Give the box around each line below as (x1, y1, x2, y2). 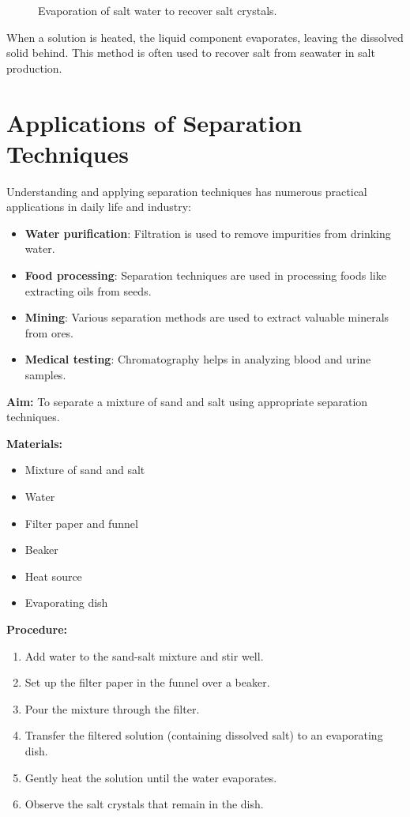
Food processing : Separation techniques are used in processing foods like (24, 267, 386, 284)
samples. (24, 367, 66, 383)
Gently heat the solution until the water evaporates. (24, 769, 277, 785)
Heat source (24, 567, 82, 584)
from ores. (24, 324, 74, 341)
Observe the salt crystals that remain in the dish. (24, 796, 264, 812)
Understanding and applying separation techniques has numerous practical (6, 183, 367, 199)
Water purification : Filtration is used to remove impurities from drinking (24, 224, 391, 241)
